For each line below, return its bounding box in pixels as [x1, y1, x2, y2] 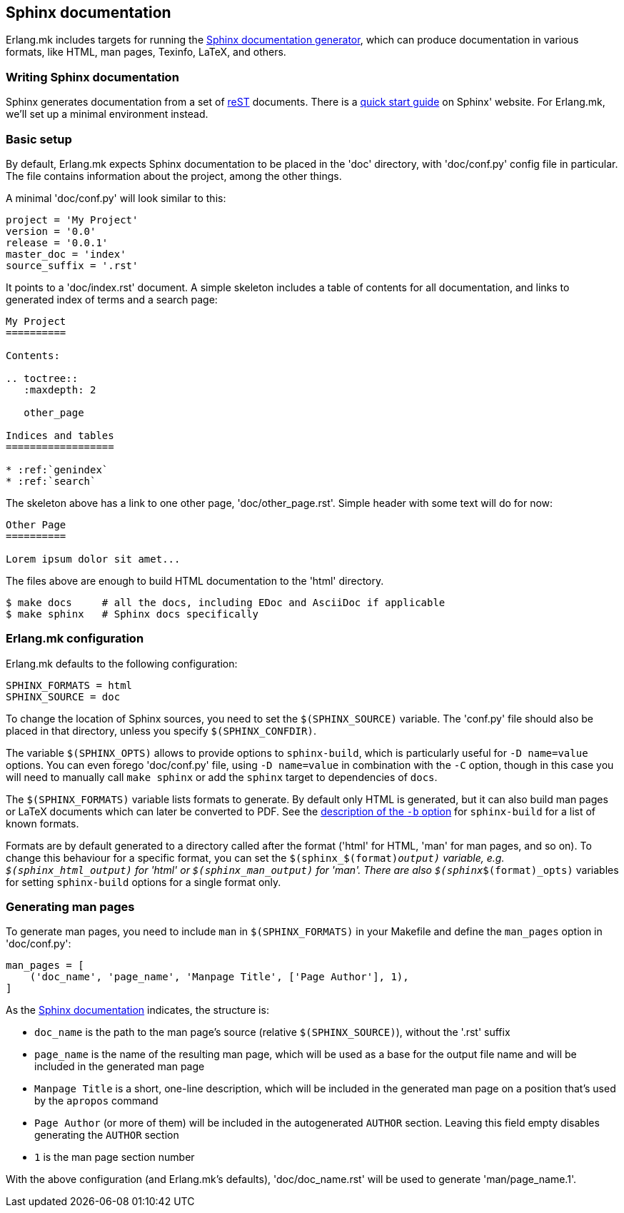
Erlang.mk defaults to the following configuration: [6, 657, 238, 670]
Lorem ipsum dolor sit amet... [6, 553, 181, 565]
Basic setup [6, 131, 72, 146]
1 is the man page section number [34, 1151, 195, 1164]
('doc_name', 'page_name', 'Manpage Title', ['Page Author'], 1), [29, 971, 409, 983]
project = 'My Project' [6, 213, 139, 226]
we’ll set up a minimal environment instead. [6, 108, 208, 121]
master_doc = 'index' [6, 248, 126, 260]
